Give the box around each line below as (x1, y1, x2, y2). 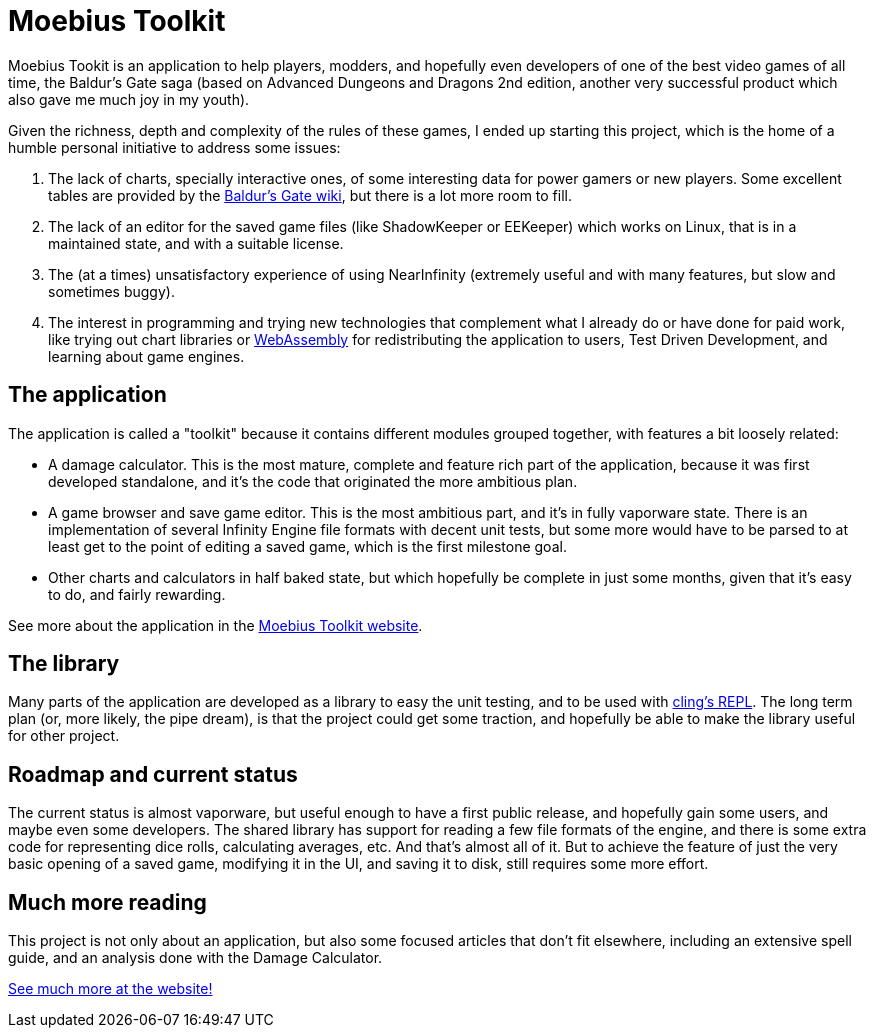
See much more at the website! (8, 980, 213, 998)
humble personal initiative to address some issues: (8, 138, 341, 156)
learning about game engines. (48, 347, 245, 365)
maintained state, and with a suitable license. (48, 234, 344, 252)
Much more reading (8, 889, 207, 915)
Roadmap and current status (8, 761, 298, 787)
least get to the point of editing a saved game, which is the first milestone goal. (48, 537, 567, 555)
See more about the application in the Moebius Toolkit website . (8, 616, 423, 634)
